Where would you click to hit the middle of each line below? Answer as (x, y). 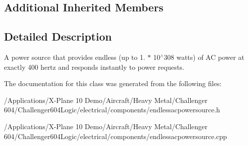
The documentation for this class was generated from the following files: (113, 83)
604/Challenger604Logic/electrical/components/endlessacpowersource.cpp (116, 136)
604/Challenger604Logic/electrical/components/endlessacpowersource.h (112, 110)
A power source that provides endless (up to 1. (75, 57)
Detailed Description (58, 36)
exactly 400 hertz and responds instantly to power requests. (94, 67)
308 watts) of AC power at (204, 57)
